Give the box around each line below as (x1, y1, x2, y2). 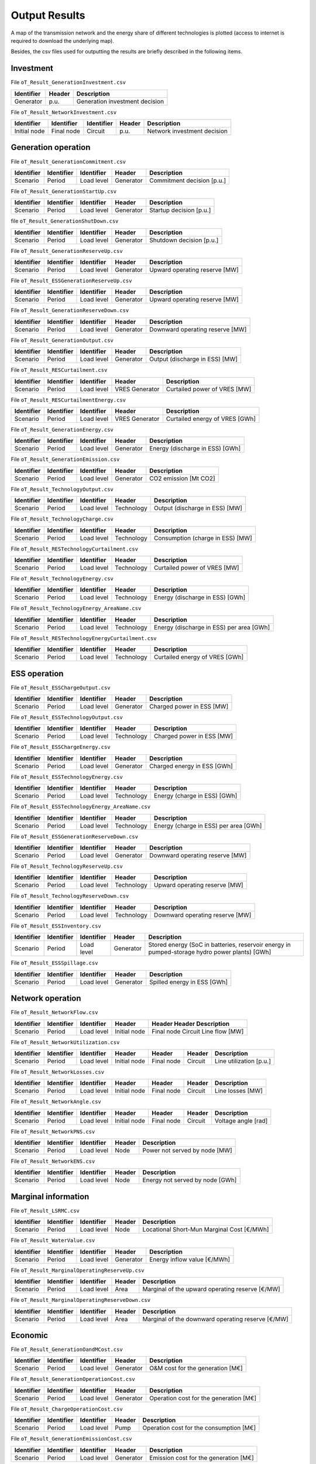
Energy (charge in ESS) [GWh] (154, 792, 238, 800)
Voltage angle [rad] (214, 1116, 268, 1124)
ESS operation (11, 668, 64, 679)
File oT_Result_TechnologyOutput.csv (11, 485, 114, 492)
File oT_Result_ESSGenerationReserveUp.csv (11, 277, 132, 284)
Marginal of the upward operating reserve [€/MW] (142, 1285, 280, 1294)
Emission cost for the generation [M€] (149, 1453, 254, 1462)
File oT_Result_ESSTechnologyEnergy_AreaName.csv (11, 803, 151, 810)
